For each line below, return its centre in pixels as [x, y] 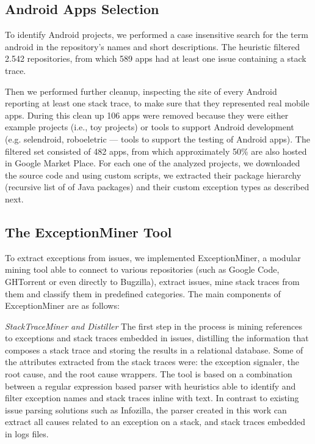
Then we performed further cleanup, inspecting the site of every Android [141, 91]
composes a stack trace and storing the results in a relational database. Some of [154, 350]
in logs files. [27, 434]
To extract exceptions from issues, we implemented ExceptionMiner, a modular [153, 257]
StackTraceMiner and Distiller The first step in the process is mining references [154, 326]
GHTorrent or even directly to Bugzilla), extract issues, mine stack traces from [152, 281]
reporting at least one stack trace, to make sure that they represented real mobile [157, 103]
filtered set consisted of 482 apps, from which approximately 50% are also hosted [156, 151]
